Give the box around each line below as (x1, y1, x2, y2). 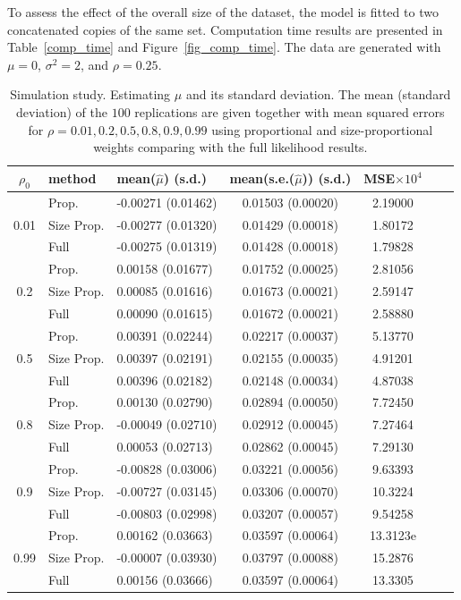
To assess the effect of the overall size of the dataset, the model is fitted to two (7, 3, 439, 21)
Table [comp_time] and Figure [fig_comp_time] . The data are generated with (7, 38, 441, 56)
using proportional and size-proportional (211, 120, 433, 139)
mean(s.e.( (229, 169, 295, 188)
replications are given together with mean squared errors (134, 102, 445, 121)
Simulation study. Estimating (10, 85, 171, 104)
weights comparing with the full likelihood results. (93, 138, 368, 156)
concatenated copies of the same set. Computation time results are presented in (7, 20, 443, 38)
